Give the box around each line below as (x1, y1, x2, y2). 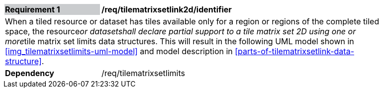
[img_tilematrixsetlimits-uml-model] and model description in (5, 46, 233, 56)
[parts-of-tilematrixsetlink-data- (235, 46, 354, 56)
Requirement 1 (5, 4, 60, 14)
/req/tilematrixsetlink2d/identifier (101, 4, 232, 14)
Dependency (5, 68, 54, 78)
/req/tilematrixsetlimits (101, 68, 185, 78)
